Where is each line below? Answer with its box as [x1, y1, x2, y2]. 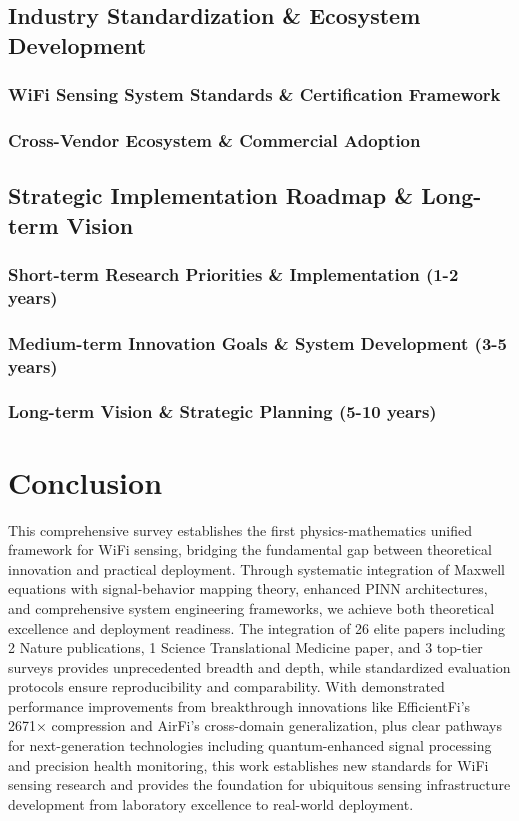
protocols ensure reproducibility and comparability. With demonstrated [8, 676, 445, 697]
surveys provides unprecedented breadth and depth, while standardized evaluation [8, 656, 511, 677]
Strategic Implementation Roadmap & [8, 180, 414, 211]
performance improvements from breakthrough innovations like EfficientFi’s [8, 695, 471, 716]
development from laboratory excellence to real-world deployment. [8, 793, 414, 814]
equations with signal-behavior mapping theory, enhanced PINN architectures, [8, 578, 488, 599]
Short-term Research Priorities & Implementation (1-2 [8, 261, 459, 286]
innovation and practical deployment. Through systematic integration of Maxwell [8, 558, 505, 579]
